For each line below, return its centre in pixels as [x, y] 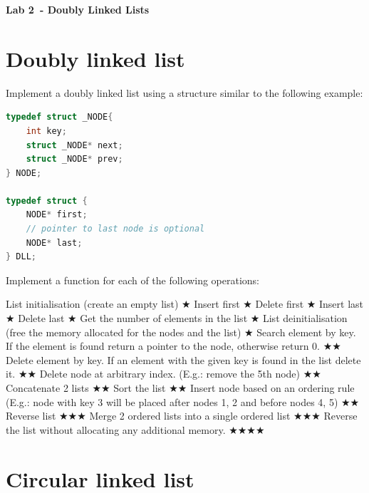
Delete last [41, 318]
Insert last [342, 304]
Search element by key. [306, 332]
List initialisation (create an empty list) [92, 304]
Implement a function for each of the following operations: [133, 280]
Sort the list [140, 388]
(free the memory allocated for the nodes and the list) [124, 332]
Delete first [280, 304]
